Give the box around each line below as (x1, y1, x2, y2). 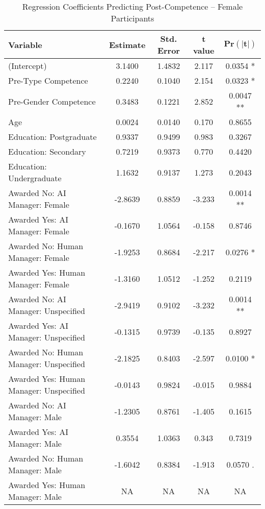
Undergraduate (8, 172, 62, 184)
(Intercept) (8, 60, 47, 71)
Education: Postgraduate (8, 131, 97, 142)
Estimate (109, 38, 146, 51)
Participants (111, 12, 154, 24)
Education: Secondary (8, 146, 86, 157)
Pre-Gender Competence (8, 95, 96, 107)
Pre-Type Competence (8, 75, 88, 86)
